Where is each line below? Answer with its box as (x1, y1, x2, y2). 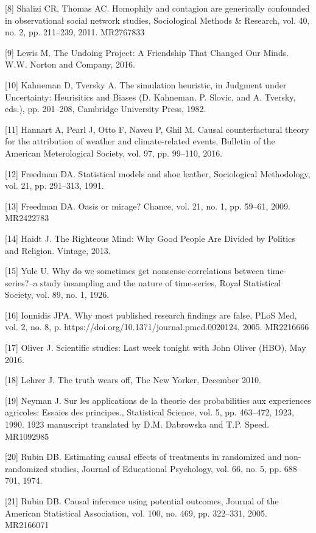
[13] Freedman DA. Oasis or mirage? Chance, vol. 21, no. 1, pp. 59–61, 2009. (5, 199, 290, 212)
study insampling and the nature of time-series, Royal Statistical (40, 276, 281, 289)
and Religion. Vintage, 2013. (5, 244, 111, 256)
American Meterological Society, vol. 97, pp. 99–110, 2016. (5, 146, 223, 159)
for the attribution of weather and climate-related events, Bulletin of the (5, 135, 275, 147)
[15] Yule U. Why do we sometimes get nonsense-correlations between (5, 264, 264, 277)
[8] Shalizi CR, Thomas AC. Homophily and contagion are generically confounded (5, 2, 310, 14)
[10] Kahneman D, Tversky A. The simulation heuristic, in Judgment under (5, 78, 287, 91)
